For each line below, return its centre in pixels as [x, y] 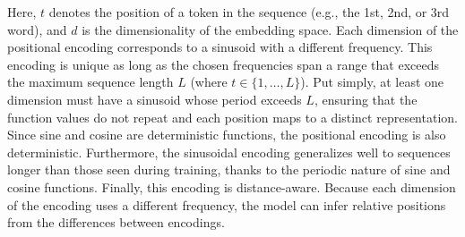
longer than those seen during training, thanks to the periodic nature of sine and [229, 169]
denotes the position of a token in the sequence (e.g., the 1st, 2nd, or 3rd [249, 12]
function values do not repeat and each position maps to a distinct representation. [232, 117]
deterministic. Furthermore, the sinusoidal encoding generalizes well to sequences [229, 152]
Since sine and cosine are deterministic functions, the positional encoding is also [227, 135]
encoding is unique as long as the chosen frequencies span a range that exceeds [224, 64]
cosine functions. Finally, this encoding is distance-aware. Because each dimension [232, 186]
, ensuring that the [366, 99]
